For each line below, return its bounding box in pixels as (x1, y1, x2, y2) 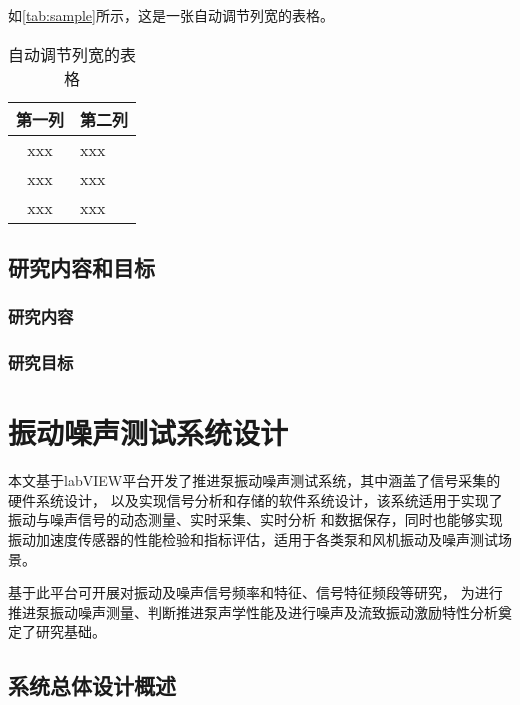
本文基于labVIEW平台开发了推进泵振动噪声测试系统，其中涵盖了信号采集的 (8, 470, 501, 491)
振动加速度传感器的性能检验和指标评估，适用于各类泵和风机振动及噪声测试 (8, 528, 498, 549)
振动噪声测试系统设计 (8, 412, 289, 453)
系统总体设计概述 (8, 670, 176, 701)
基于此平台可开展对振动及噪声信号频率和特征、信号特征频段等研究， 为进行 (8, 582, 503, 603)
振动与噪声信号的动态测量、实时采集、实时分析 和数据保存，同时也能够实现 (8, 509, 503, 530)
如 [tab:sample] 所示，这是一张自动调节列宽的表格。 (8, 5, 334, 25)
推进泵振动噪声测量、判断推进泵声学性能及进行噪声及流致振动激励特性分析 (8, 601, 498, 622)
